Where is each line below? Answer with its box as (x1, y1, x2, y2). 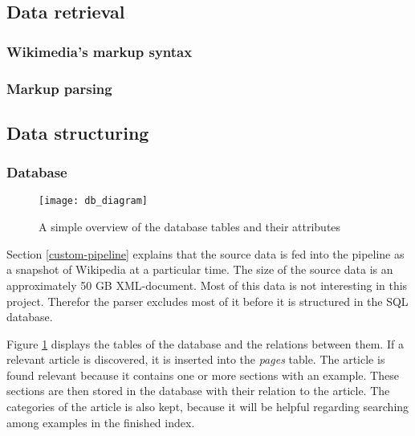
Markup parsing (6, 78, 112, 98)
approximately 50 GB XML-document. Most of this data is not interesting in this (6, 276, 408, 293)
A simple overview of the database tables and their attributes (39, 218, 341, 235)
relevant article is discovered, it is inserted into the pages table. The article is (6, 351, 385, 368)
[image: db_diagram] (39, 195, 149, 207)
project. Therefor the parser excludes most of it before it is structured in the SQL (6, 292, 409, 309)
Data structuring (6, 120, 149, 145)
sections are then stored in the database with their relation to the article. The (6, 382, 390, 399)
